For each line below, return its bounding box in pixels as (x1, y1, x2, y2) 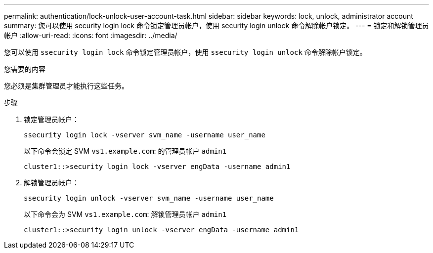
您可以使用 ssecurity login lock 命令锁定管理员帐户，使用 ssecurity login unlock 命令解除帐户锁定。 (4, 48, 367, 56)
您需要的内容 (4, 65, 45, 73)
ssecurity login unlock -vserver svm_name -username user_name (24, 194, 274, 202)
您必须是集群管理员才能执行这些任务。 (4, 82, 129, 90)
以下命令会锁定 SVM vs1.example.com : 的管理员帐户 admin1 (24, 147, 227, 155)
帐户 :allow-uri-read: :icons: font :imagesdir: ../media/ (4, 31, 177, 40)
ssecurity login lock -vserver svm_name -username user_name (24, 131, 265, 139)
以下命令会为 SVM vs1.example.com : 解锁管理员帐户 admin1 (24, 210, 227, 218)
